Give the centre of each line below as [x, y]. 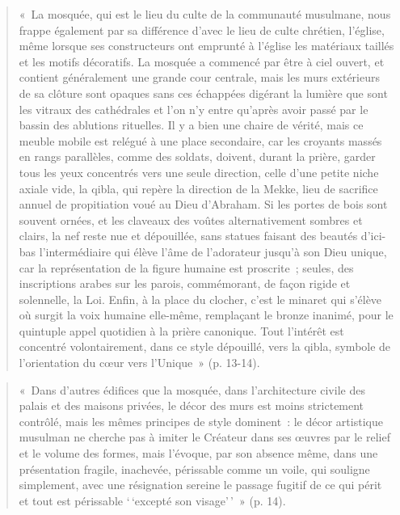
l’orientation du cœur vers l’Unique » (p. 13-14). [139, 363]
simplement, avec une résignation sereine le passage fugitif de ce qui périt [200, 485]
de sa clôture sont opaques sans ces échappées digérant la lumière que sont [203, 93]
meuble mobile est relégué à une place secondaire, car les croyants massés [200, 140]
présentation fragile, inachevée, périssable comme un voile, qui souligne [194, 469]
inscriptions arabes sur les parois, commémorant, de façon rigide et [185, 283]
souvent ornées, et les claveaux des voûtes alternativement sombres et [191, 220]
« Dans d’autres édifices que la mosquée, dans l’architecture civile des [192, 389]
